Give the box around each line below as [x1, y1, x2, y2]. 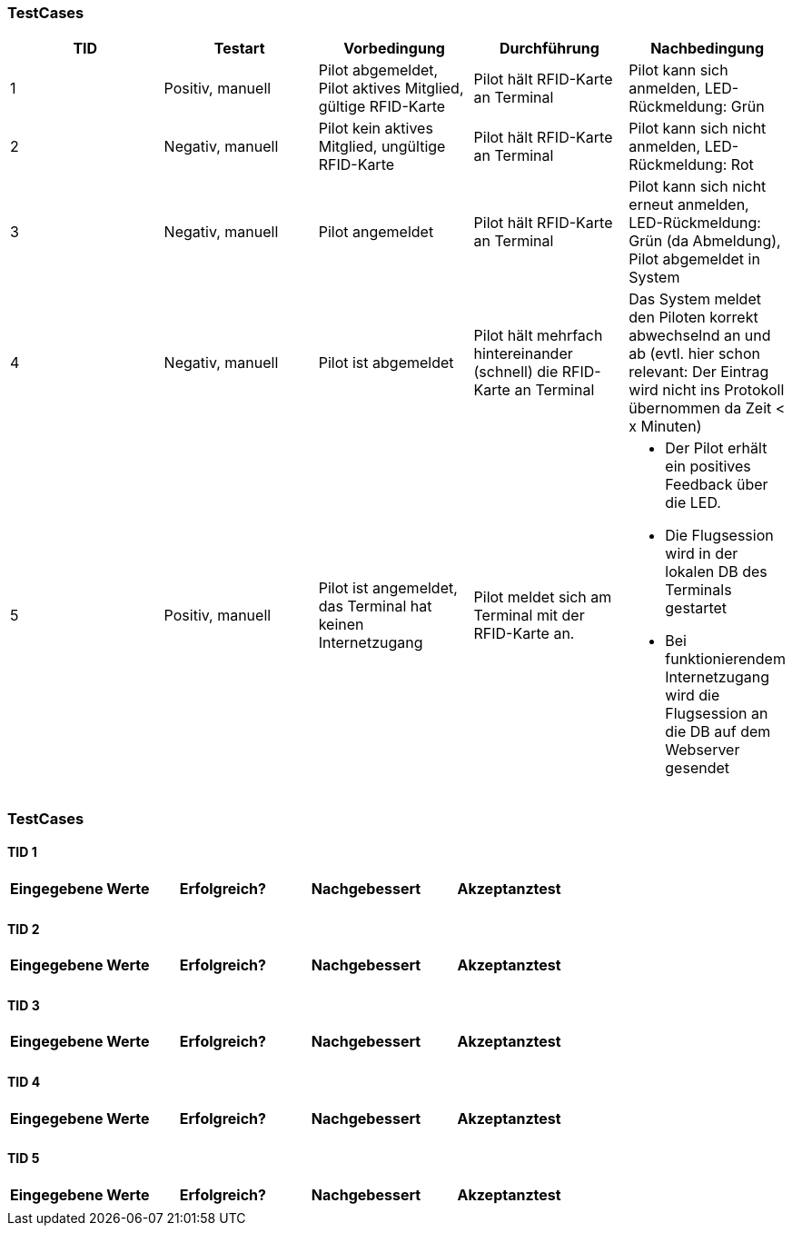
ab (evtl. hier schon [629, 344, 760, 363]
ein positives [665, 457, 751, 476]
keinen [318, 615, 364, 634]
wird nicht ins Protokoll [629, 381, 785, 400]
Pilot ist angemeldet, [318, 579, 458, 598]
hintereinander [473, 344, 573, 363]
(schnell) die [473, 363, 559, 382]
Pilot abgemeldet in [629, 250, 760, 269]
